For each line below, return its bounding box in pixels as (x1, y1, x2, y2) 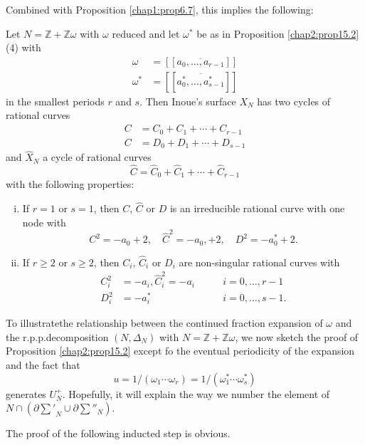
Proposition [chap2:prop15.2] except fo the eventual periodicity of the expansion (6, 343, 355, 358)
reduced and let (112, 26, 180, 41)
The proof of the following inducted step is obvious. (6, 426, 231, 441)
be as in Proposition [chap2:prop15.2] (196, 26, 359, 41)
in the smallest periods (6, 93, 105, 108)
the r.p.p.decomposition (6, 329, 109, 344)
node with (22, 214, 66, 229)
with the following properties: (6, 177, 134, 192)
